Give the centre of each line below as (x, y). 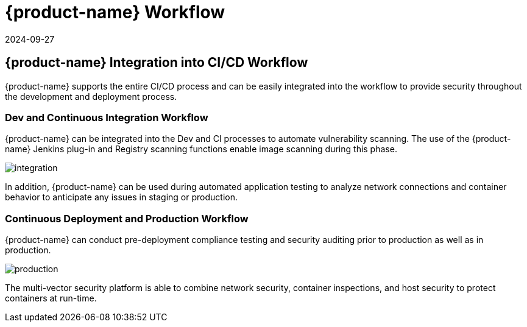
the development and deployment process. (91, 96)
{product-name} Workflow (115, 12)
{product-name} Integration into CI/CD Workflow (157, 63)
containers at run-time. (51, 298)
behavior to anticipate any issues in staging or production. (121, 197)
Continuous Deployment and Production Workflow (127, 218)
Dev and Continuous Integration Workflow (107, 117)
